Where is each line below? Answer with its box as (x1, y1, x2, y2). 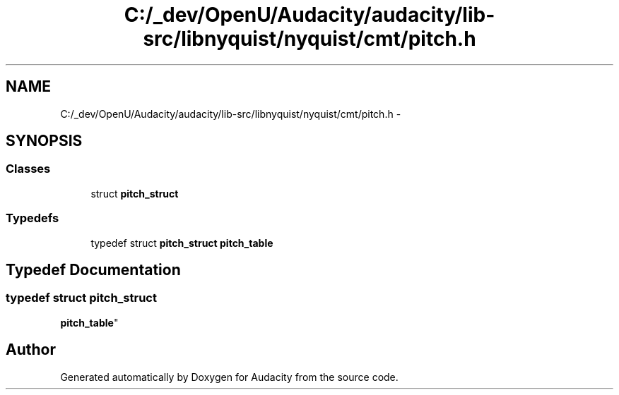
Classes (6, 162, 51, 176)
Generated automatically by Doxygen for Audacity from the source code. (60, 370, 399, 383)
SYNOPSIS (6, 132, 83, 150)
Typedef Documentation (6, 260, 181, 279)
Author (6, 341, 56, 359)
